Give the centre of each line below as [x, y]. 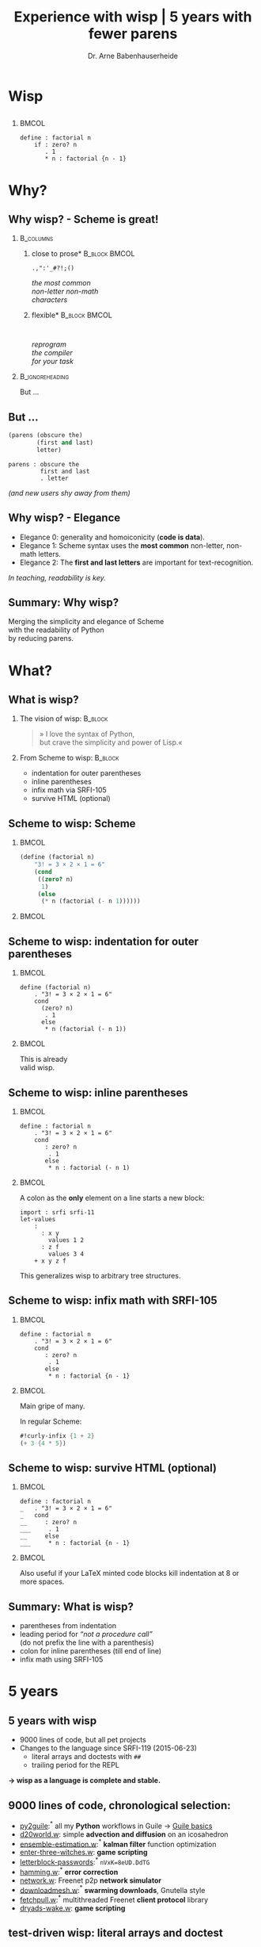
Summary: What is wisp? [71, 1606]
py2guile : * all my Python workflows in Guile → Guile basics [116, 1825]
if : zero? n [56, 145]
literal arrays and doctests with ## [86, 1757]
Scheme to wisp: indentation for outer [104, 941]
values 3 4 [66, 1254]
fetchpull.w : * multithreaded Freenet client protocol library [114, 1899]
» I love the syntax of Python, [87, 734]
